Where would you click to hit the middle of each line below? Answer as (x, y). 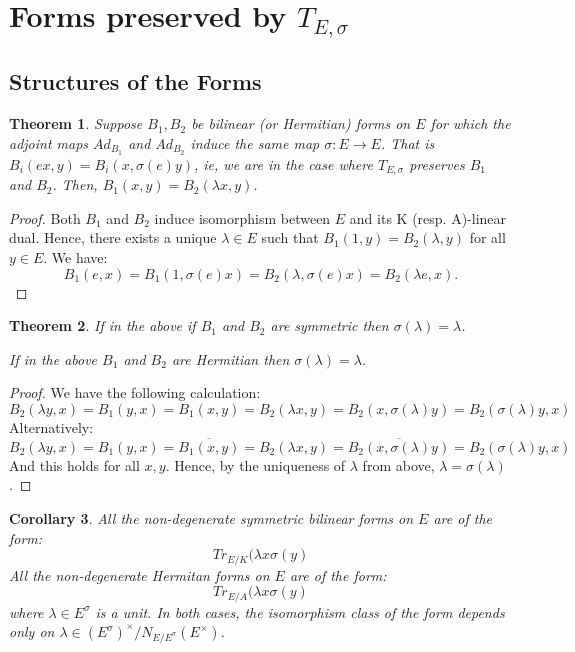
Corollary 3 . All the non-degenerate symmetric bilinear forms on (211, 517)
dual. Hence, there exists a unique (113, 237)
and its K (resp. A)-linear (428, 217)
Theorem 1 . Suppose (76, 123)
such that (290, 237)
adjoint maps (49, 142)
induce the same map (255, 142)
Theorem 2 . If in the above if (102, 325)
